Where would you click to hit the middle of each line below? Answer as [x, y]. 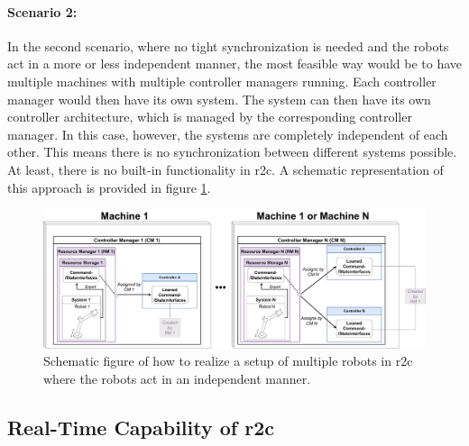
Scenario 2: [42, 11]
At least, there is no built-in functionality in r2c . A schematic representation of [225, 169]
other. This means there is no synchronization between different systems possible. [232, 152]
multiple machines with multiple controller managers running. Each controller [222, 81]
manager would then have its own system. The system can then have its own [219, 99]
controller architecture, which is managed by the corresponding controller [210, 117]
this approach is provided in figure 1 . [109, 187]
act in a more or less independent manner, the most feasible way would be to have [234, 64]
